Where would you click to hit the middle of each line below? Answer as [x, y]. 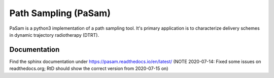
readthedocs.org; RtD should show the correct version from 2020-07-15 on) [89, 68]
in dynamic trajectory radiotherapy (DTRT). [54, 35]
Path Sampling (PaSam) [60, 13]
